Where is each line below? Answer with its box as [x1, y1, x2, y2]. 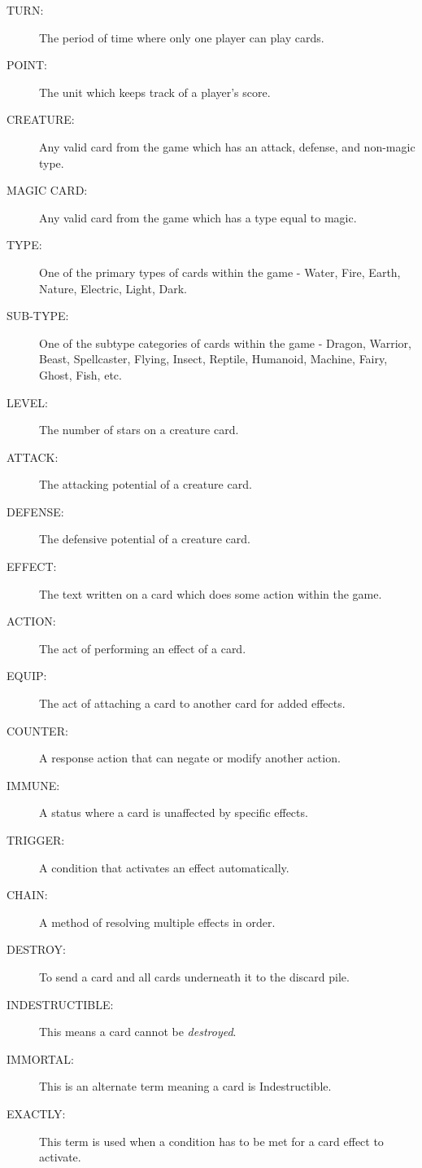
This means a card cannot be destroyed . [39, 1023, 237, 1040]
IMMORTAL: [7, 1050, 74, 1067]
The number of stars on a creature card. [39, 421, 239, 438]
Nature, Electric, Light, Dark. [39, 279, 187, 296]
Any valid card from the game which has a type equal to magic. [39, 209, 357, 226]
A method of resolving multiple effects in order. [39, 913, 276, 930]
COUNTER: [7, 722, 68, 739]
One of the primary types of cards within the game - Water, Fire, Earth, [39, 263, 401, 280]
